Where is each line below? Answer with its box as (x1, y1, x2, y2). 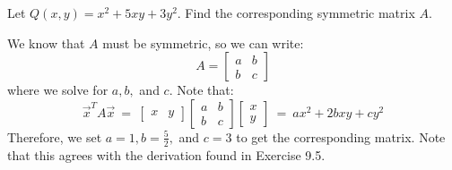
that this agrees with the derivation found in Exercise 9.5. (7, 145, 326, 164)
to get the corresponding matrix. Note (236, 127, 446, 146)
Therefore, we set (7, 127, 102, 146)
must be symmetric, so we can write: (102, 33, 304, 52)
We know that (7, 33, 85, 52)
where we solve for (7, 81, 109, 99)
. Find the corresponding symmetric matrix (177, 4, 415, 21)
